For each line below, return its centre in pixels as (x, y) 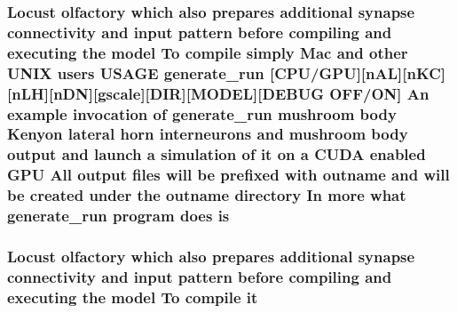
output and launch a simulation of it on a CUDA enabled (217, 154)
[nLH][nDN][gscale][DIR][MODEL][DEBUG (165, 93)
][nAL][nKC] (401, 72)
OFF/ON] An (379, 93)
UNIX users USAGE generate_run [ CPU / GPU (182, 72)
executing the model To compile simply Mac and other (208, 52)
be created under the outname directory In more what (207, 195)
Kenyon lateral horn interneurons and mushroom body (208, 134)
